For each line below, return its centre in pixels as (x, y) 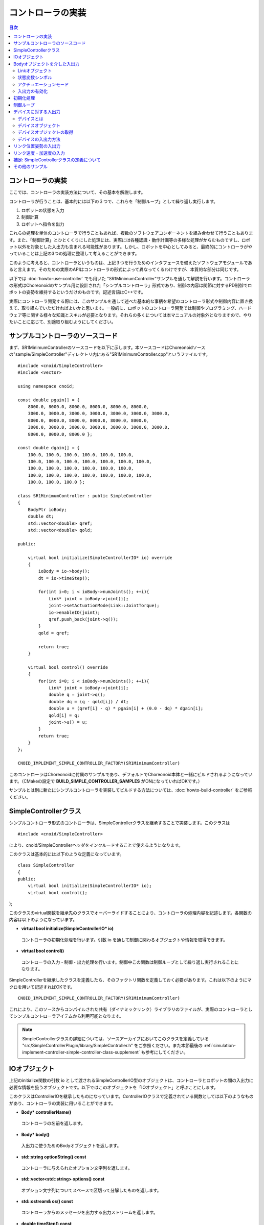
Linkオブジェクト (35, 71)
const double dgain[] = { (49, 448)
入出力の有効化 (33, 91)
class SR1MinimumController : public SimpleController (85, 496)
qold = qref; (54, 633)
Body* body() (35, 1134)
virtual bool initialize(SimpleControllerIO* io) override (100, 558)
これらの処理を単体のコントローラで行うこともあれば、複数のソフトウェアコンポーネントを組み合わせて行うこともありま (131, 233)
